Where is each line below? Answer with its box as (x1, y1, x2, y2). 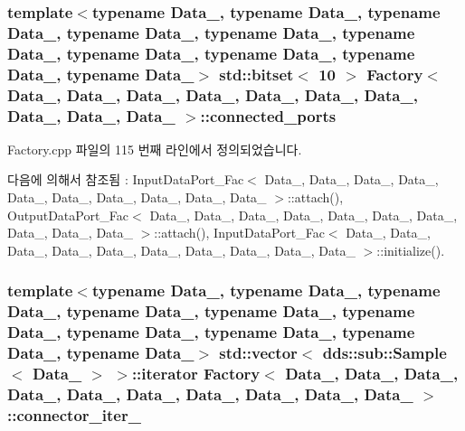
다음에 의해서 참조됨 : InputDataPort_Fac (7, 170, 244, 189)
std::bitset (219, 62, 294, 85)
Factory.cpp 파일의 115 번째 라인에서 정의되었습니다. (7, 139, 302, 158)
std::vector (219, 342, 298, 364)
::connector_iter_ (7, 403, 141, 426)
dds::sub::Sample (322, 342, 447, 364)
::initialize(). (376, 240, 445, 259)
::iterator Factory (131, 362, 261, 384)
